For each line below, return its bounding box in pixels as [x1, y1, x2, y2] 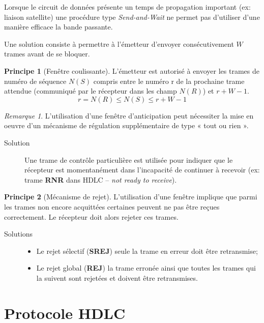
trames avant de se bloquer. [4, 48, 90, 59]
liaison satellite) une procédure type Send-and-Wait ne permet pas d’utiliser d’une [4, 11, 260, 22]
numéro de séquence [4, 75, 67, 86]
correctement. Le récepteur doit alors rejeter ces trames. [4, 211, 179, 222]
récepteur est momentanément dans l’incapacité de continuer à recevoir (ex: [24, 164, 260, 175]
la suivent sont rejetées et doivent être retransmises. [36, 272, 198, 283]
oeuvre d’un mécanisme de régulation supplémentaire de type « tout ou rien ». [4, 120, 249, 131]
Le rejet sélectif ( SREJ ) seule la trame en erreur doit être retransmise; [36, 245, 258, 256]
